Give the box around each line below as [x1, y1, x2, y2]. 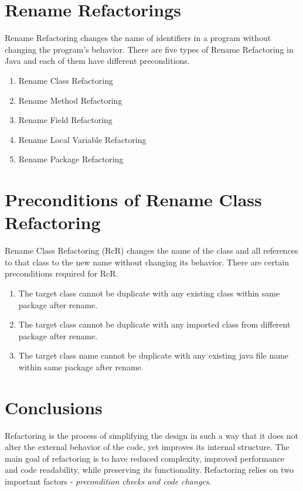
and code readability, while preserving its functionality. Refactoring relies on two [5, 463, 294, 476]
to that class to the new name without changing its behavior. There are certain [5, 255, 289, 268]
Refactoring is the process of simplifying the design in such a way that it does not [5, 429, 298, 441]
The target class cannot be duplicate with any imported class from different [18, 318, 291, 330]
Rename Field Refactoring [18, 114, 113, 126]
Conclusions [5, 395, 103, 419]
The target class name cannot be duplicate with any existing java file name [18, 349, 289, 362]
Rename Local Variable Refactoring [18, 133, 147, 145]
